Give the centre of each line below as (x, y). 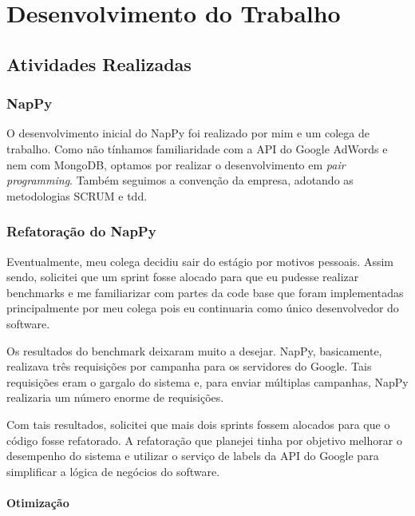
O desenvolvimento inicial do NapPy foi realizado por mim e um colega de (188, 133)
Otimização (38, 502)
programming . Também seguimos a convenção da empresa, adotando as (180, 180)
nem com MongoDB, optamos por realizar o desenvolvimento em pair (176, 164)
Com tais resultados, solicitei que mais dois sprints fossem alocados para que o (198, 424)
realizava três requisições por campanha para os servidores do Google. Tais (189, 366)
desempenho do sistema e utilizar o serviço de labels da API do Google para (193, 456)
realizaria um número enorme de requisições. (115, 397)
